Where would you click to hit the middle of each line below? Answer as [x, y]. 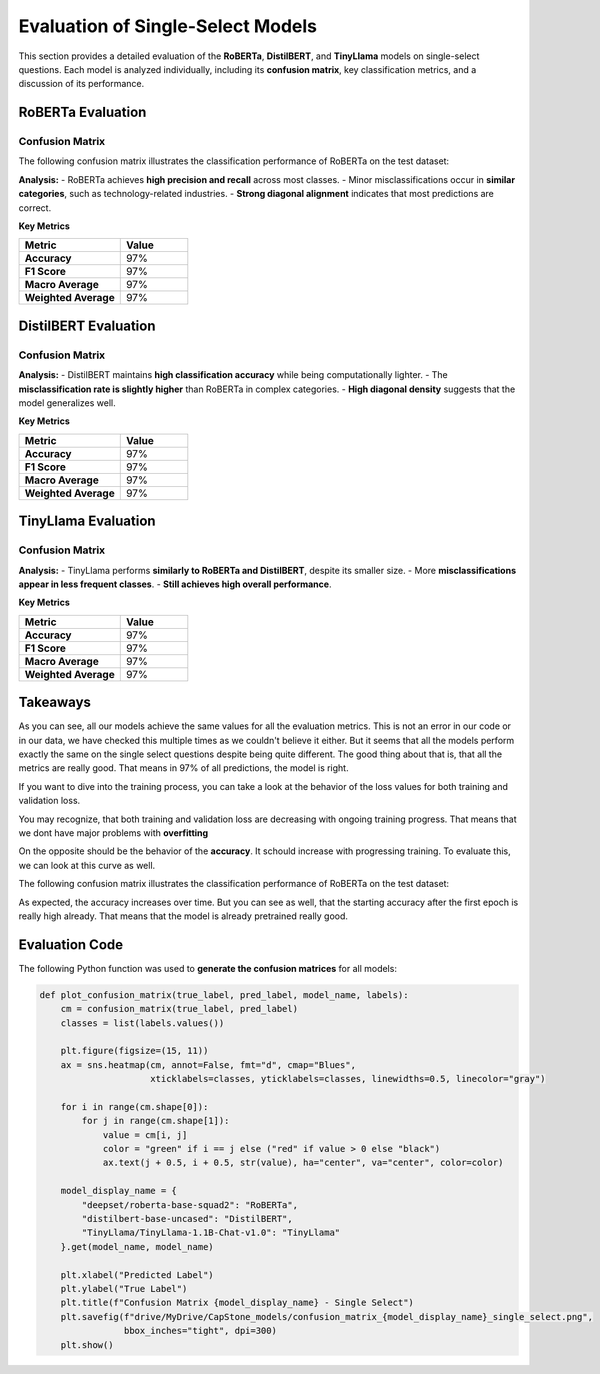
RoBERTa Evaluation [82, 112]
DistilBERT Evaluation [87, 325]
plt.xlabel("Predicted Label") [137, 1274]
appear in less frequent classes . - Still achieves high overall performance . [175, 584]
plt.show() [87, 1344]
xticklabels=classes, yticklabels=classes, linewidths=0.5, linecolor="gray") [348, 1079]
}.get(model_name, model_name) [137, 1246]
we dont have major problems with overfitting [113, 832]
